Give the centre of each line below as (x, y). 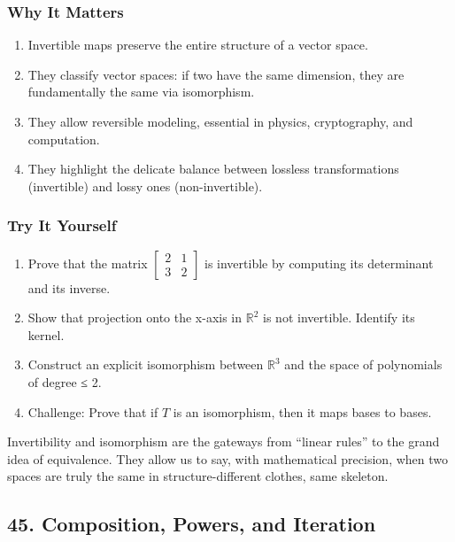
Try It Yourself (62, 225)
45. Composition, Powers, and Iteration (192, 524)
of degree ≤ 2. (65, 381)
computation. (64, 139)
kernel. (46, 334)
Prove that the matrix (88, 263)
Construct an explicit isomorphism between (146, 364)
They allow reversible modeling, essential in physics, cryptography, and (220, 121)
